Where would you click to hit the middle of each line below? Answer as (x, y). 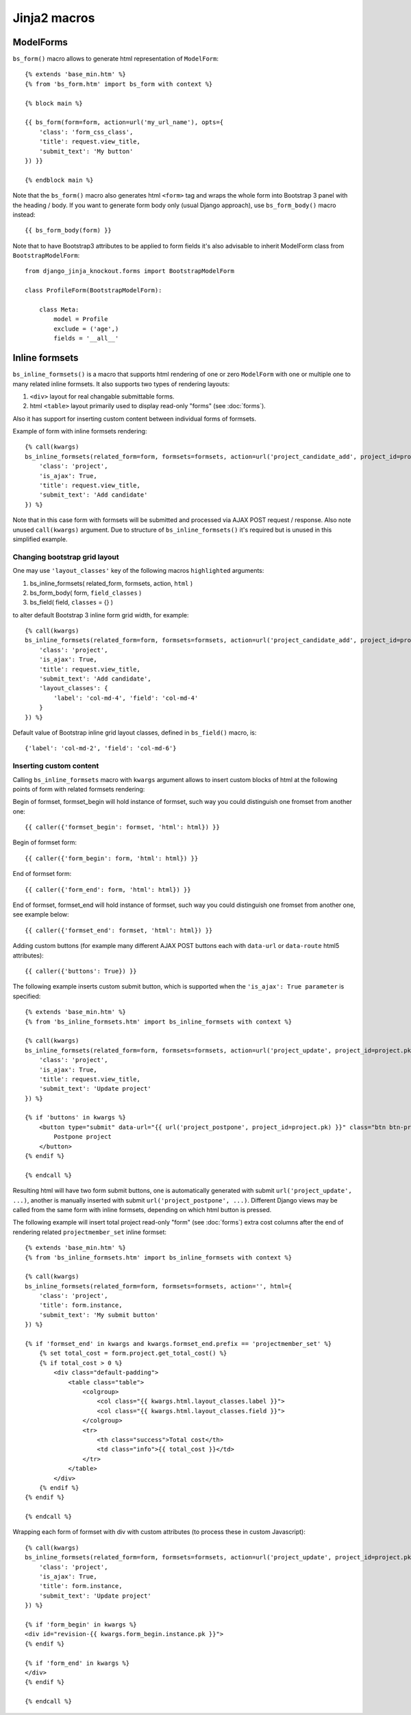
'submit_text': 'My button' (86, 151)
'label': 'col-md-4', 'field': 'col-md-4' (126, 698)
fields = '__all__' (86, 339)
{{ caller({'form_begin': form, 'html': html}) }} (112, 858)
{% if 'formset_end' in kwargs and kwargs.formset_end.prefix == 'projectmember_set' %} (178, 1344)
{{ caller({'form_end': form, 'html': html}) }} (108, 889)
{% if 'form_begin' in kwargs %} (81, 1624)
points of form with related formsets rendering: (79, 789)
